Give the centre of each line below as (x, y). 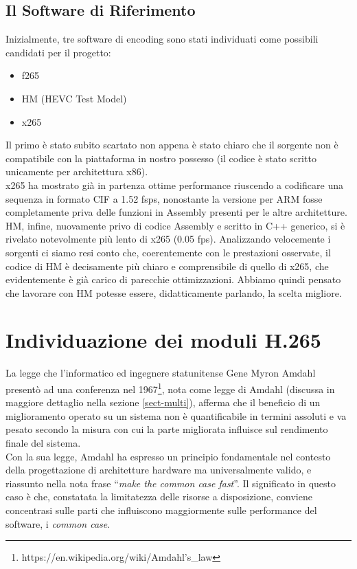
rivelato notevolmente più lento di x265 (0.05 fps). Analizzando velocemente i (168, 239)
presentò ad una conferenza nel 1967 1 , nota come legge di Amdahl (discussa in (170, 388)
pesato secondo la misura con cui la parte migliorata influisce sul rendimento (167, 429)
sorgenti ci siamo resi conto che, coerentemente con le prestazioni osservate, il (168, 252)
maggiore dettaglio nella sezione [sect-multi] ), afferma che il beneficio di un (163, 402)
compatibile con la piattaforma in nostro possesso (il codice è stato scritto (161, 158)
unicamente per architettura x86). (77, 171)
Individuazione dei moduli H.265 (163, 340)
